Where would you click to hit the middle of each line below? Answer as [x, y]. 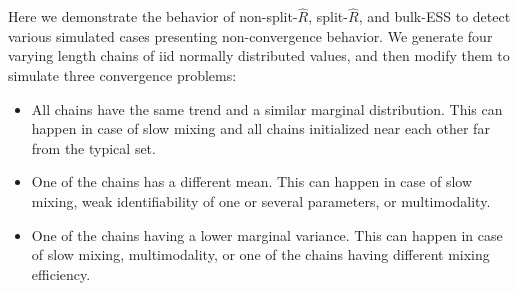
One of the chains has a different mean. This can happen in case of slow [252, 181]
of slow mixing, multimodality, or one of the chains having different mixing [260, 254]
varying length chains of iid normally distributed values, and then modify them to [259, 55]
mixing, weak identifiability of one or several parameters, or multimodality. [261, 200]
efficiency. [61, 273]
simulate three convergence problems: [122, 75]
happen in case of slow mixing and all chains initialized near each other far [260, 128]
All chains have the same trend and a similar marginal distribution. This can [267, 108]
